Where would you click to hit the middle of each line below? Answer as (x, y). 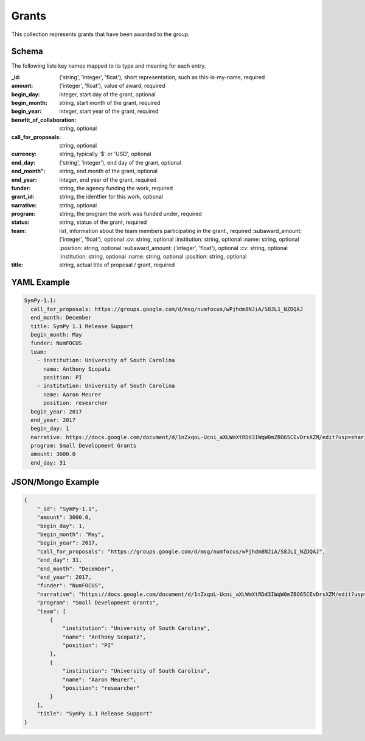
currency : (24, 154)
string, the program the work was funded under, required (130, 214)
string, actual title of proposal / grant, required (117, 265)
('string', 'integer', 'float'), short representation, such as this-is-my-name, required (162, 77)
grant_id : (23, 197)
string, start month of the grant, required (110, 103)
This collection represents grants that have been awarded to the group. (100, 34)
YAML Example (40, 283)
